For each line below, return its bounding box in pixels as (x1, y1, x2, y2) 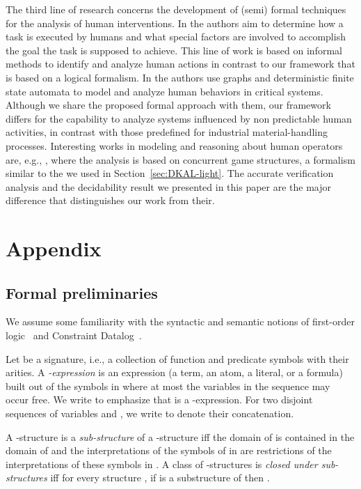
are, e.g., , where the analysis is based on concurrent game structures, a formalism (6, 152, 355, 166)
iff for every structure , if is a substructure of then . (50, 470, 270, 485)
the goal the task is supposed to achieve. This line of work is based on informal (6, 42, 342, 57)
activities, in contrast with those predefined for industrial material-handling (6, 125, 328, 139)
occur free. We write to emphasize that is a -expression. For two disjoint (6, 392, 313, 407)
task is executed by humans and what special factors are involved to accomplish (6, 29, 346, 44)
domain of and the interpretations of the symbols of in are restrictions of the (6, 443, 332, 458)
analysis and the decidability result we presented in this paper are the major (6, 179, 332, 194)
